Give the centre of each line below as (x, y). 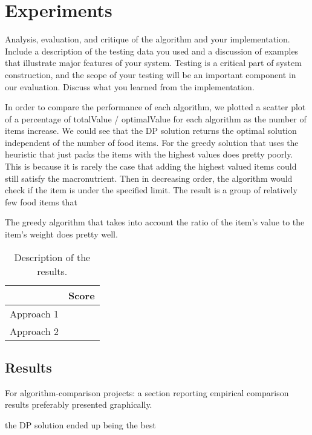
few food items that (41, 201)
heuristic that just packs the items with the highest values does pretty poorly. (149, 154)
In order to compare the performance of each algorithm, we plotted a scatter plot (155, 107)
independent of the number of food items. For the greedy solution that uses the (152, 142)
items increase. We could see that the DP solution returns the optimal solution (151, 131)
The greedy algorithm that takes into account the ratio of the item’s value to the (155, 222)
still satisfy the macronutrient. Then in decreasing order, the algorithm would (149, 178)
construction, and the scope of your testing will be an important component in (151, 74)
